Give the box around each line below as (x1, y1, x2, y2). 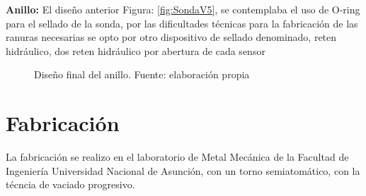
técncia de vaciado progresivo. (6, 177, 135, 192)
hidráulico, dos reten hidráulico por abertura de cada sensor (6, 43, 265, 58)
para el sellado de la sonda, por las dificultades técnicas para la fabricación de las (6, 16, 358, 30)
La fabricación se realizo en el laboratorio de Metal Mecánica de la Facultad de (6, 149, 349, 164)
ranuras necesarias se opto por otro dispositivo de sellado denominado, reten (6, 30, 337, 44)
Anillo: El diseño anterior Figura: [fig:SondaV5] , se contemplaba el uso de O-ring (6, 2, 360, 16)
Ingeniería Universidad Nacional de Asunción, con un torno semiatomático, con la (6, 163, 360, 178)
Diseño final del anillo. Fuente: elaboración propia (34, 67, 250, 82)
